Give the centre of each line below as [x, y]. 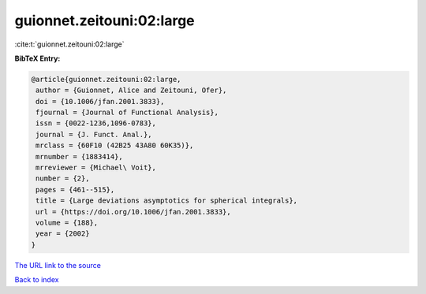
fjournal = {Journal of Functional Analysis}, [127, 113]
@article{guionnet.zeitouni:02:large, [106, 79]
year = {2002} [63, 234]
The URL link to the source [58, 265]
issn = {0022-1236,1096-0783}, [96, 123]
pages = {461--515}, [75, 190]
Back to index [37, 280]
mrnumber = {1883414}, [80, 156]
